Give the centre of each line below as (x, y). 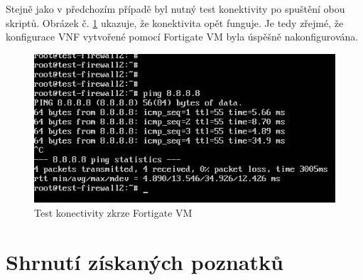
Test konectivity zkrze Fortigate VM (113, 212)
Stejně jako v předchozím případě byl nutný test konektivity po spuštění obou (175, 9)
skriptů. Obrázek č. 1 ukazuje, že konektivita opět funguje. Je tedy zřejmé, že (175, 22)
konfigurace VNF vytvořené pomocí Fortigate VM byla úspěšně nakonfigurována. (182, 37)
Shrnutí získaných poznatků (145, 261)
